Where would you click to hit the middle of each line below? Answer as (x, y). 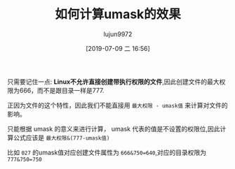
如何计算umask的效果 (118, 14)
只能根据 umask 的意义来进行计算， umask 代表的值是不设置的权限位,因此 (114, 128)
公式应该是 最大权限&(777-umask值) (61, 138)
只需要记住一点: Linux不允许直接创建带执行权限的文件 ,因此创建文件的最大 (113, 82)
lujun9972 (118, 34)
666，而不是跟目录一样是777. (62, 90)
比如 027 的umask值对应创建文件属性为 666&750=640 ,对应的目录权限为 (107, 152)
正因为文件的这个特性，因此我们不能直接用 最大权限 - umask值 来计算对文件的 (117, 105)
